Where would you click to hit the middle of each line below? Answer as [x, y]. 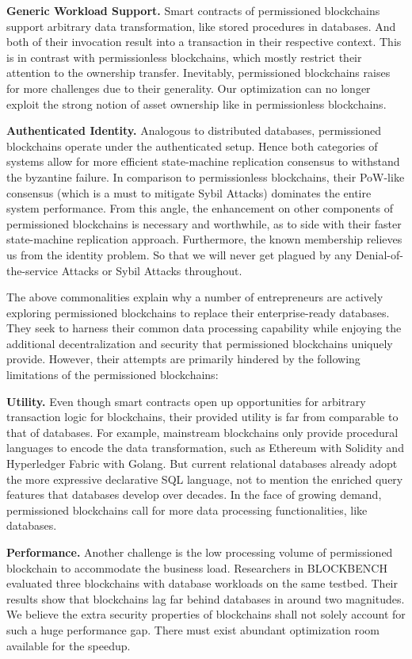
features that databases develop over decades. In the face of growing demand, [194, 494]
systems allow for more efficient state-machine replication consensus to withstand [203, 161]
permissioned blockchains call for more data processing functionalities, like [187, 510]
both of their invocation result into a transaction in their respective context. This [204, 42]
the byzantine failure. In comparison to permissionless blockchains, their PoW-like [206, 176]
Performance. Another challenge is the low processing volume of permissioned [200, 552]
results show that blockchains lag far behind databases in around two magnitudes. [206, 598]
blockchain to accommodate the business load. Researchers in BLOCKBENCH [197, 567]
